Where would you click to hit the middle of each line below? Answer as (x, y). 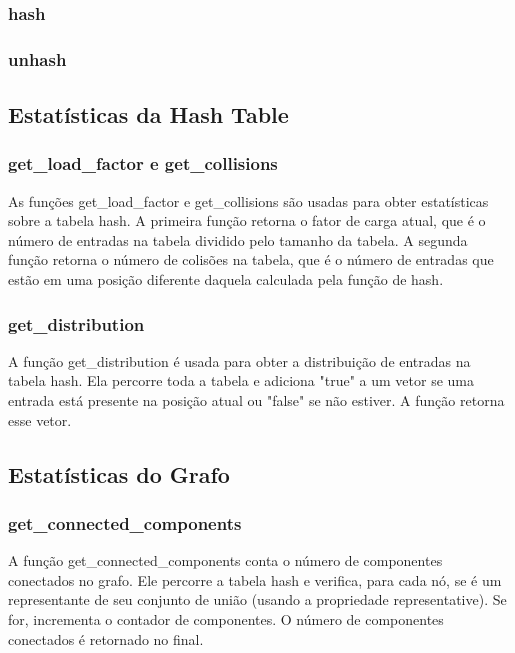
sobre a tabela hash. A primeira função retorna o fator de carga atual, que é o (247, 220)
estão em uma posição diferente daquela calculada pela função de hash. (226, 279)
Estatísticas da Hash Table (148, 114)
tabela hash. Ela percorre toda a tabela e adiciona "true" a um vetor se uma (241, 380)
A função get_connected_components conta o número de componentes (225, 560)
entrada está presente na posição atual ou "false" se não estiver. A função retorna (256, 400)
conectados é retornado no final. (106, 638)
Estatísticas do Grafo (119, 473)
